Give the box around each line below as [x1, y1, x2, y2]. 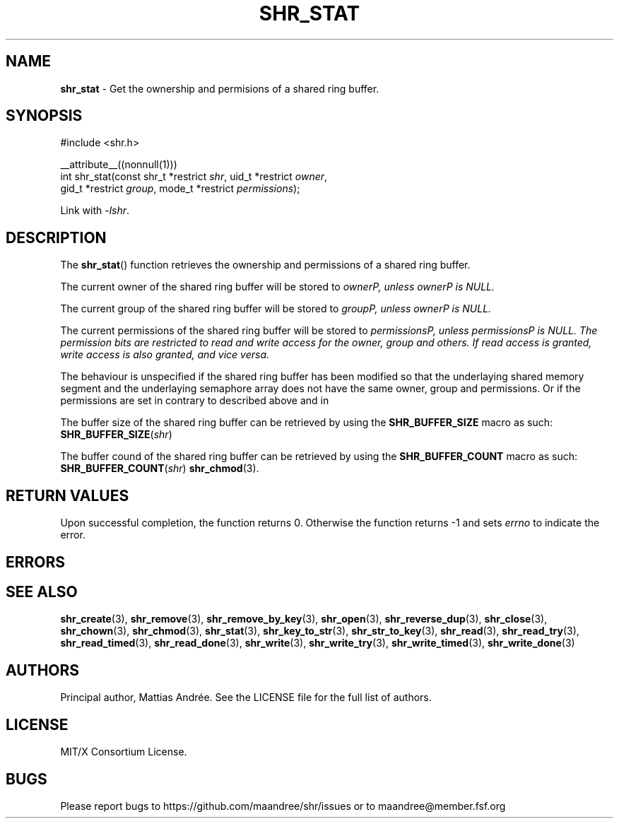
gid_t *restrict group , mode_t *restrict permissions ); [60, 182, 300, 195]
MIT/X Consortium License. [60, 746, 187, 758]
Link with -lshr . [60, 204, 130, 217]
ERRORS [6, 553, 66, 571]
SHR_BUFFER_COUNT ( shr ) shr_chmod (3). [60, 462, 259, 475]
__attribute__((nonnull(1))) [60, 158, 177, 171]
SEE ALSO [6, 582, 78, 601]
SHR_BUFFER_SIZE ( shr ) [60, 428, 172, 441]
